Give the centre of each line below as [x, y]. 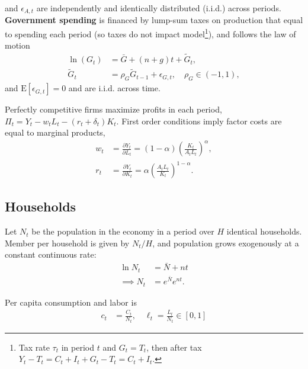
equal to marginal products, [55, 132]
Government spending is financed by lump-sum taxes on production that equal [154, 20]
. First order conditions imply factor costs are [199, 121]
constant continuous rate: [51, 254]
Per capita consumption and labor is [71, 302]
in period [78, 347]
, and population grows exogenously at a [226, 243]
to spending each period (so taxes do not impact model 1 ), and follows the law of [150, 33]
